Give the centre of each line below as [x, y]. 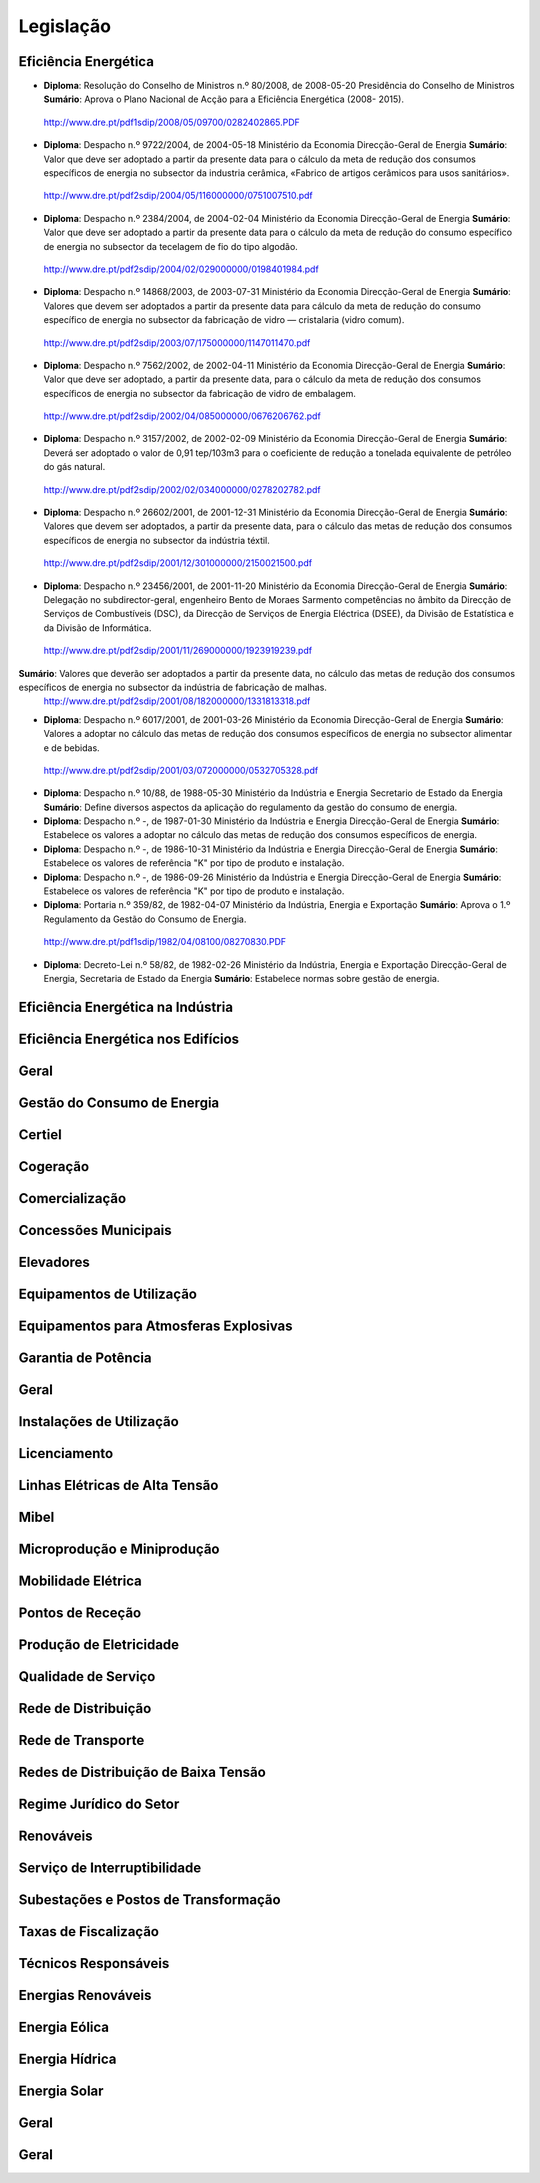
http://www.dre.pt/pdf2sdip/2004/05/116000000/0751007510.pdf [178, 196]
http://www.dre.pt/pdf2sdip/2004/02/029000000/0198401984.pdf [181, 269]
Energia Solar [61, 2091]
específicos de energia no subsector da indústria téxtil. [156, 540]
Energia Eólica [64, 2027]
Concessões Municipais [95, 1230]
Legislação [65, 26]
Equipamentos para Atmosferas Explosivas [156, 1325]
